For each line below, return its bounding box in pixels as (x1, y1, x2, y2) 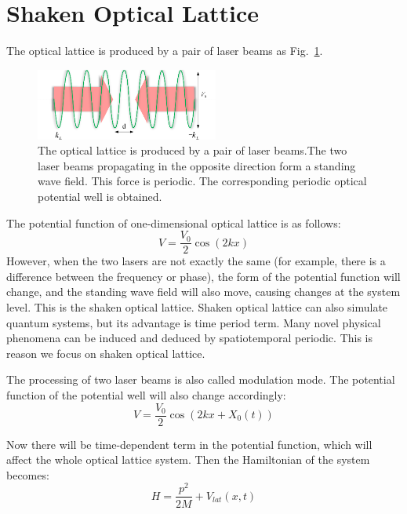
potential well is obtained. (38, 188, 162, 204)
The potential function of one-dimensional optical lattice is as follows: (6, 214, 341, 231)
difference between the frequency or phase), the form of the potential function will (6, 268, 401, 284)
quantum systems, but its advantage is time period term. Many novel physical (6, 314, 381, 330)
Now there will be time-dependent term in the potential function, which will (6, 436, 372, 452)
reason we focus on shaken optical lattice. (6, 344, 205, 361)
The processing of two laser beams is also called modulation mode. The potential (6, 371, 395, 388)
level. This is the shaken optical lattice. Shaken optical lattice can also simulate (6, 298, 388, 315)
